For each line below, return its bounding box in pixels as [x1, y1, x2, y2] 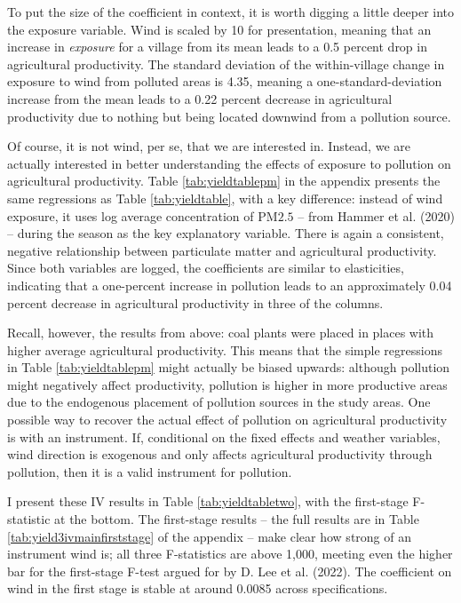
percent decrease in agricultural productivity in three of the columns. [7, 293, 384, 312]
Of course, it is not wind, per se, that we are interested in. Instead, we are [7, 137, 410, 155]
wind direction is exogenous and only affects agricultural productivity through [7, 445, 433, 464]
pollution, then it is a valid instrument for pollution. [7, 462, 292, 480]
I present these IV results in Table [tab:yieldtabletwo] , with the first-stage [7, 492, 409, 511]
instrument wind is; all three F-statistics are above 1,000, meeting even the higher [7, 544, 453, 563]
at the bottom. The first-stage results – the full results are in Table [54, 510, 419, 528]
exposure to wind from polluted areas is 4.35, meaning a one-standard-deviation [7, 72, 442, 91]
